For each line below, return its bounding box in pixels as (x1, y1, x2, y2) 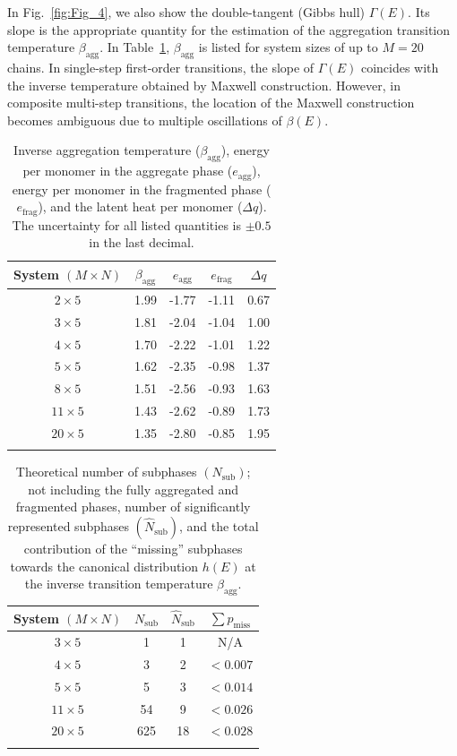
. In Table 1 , (99, 38, 170, 56)
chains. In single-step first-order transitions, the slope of (7, 57, 315, 76)
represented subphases (7, 517, 129, 536)
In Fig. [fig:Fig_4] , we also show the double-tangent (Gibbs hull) (7, 3, 365, 21)
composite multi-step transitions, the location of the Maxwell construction (7, 93, 415, 112)
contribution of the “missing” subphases (23, 539, 243, 558)
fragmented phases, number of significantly (15, 497, 251, 516)
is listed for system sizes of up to (198, 38, 378, 56)
